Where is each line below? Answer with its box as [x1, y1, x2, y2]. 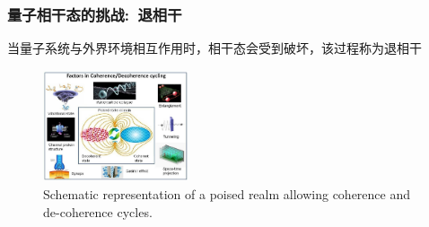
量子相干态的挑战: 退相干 [7, 3, 182, 25]
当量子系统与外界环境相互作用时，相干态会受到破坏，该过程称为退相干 [7, 39, 422, 57]
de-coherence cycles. [43, 202, 153, 221]
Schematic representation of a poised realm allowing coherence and [43, 185, 411, 204]
